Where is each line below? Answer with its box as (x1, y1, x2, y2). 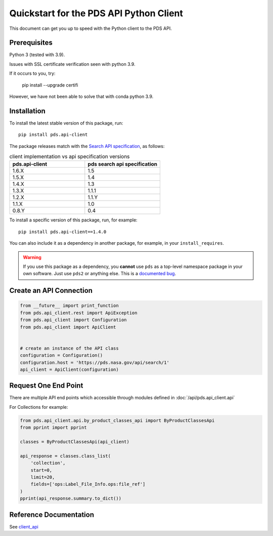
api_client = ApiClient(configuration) (20, 366, 119, 372)
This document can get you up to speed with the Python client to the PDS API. (9, 25, 172, 31)
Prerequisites (9, 39, 53, 47)
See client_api (9, 523, 39, 529)
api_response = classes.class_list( (20, 453, 111, 458)
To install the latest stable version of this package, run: (9, 120, 123, 126)
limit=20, (30, 474, 55, 480)
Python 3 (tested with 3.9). (9, 52, 65, 58)
